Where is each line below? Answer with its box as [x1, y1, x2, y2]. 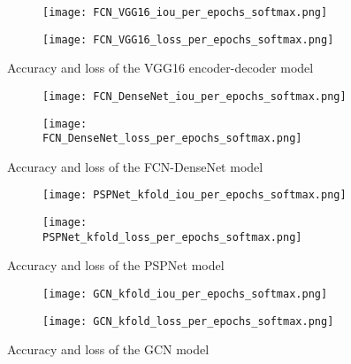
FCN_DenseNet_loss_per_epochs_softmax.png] [42, 132, 302, 145]
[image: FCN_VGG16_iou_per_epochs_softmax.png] [42, 6, 328, 19]
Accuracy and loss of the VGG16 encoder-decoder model [7, 58, 314, 77]
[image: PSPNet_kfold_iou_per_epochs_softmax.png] [42, 189, 347, 202]
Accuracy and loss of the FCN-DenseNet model [7, 157, 263, 175]
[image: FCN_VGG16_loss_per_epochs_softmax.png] [42, 33, 334, 46]
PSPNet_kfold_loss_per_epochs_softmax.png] [42, 230, 302, 244]
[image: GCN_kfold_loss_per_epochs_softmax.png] [42, 314, 334, 328]
